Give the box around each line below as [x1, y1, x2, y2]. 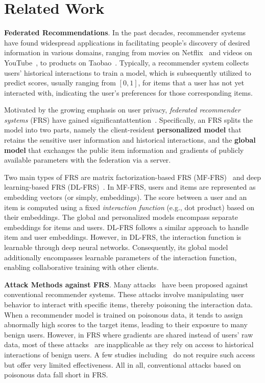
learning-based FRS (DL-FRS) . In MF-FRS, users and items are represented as [4, 182, 256, 192]
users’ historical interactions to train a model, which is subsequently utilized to [4, 67, 251, 78]
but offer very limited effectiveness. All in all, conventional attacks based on [4, 359, 241, 370]
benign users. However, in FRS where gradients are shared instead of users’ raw [4, 329, 253, 340]
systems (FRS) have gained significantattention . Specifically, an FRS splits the [4, 114, 253, 125]
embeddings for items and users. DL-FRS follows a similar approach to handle [4, 221, 249, 232]
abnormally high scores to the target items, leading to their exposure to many [4, 319, 248, 330]
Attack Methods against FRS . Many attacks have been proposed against [4, 279, 248, 289]
